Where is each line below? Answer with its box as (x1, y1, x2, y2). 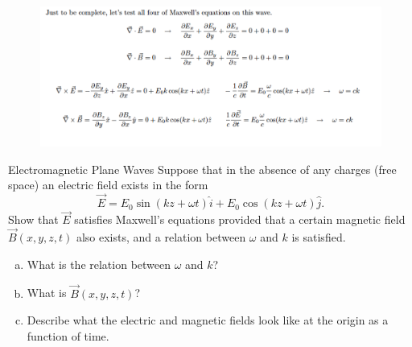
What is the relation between (27, 255, 171, 272)
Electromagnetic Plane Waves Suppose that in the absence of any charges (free (8, 160, 397, 177)
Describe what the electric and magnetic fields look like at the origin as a (27, 312, 389, 328)
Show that (8, 211, 59, 228)
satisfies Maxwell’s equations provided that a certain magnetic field (74, 211, 406, 228)
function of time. (27, 327, 109, 344)
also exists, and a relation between (76, 229, 246, 246)
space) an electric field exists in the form (8, 176, 208, 193)
